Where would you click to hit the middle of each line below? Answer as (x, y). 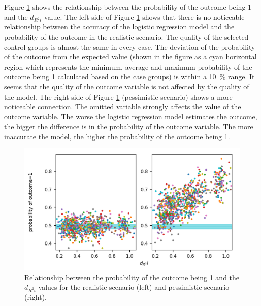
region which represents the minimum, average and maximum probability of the (128, 66)
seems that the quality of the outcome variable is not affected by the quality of (127, 86)
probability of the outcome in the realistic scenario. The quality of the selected (126, 36)
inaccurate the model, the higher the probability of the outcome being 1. (117, 136)
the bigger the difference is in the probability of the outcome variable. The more (129, 126)
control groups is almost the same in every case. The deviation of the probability (130, 47)
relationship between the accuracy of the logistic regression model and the (119, 27)
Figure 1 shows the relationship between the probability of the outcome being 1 (128, 7)
